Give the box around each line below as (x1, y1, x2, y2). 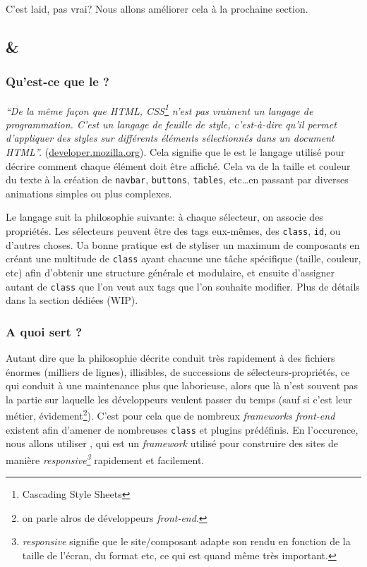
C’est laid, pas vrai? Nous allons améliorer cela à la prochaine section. (6, 1, 308, 16)
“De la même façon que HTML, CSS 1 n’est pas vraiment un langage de (6, 101, 313, 118)
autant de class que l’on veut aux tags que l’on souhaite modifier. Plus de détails (6, 279, 360, 293)
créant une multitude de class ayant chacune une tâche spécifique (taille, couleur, (6, 251, 361, 266)
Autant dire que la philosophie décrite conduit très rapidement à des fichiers (6, 350, 335, 365)
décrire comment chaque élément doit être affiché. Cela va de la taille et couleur (6, 158, 351, 173)
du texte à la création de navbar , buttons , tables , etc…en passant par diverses (6, 172, 349, 187)
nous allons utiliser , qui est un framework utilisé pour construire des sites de (6, 436, 338, 451)
